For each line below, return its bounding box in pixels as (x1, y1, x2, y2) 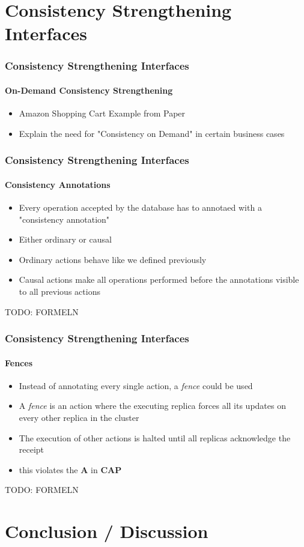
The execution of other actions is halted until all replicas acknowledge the (19, 431, 291, 444)
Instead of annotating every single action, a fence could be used (19, 379, 253, 391)
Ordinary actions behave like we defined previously (19, 253, 207, 265)
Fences (5, 356, 33, 369)
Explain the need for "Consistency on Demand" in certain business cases (19, 127, 285, 139)
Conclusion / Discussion (5, 519, 208, 543)
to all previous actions (19, 285, 100, 297)
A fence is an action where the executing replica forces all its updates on (19, 399, 286, 412)
